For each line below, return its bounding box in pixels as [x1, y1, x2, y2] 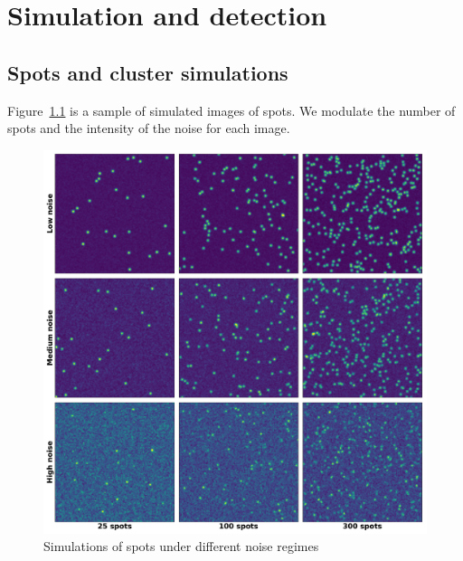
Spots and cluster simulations [7, 58, 288, 86]
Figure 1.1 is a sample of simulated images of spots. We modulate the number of [7, 100, 456, 119]
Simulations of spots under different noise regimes [43, 537, 319, 556]
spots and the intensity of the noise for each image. [7, 119, 290, 138]
